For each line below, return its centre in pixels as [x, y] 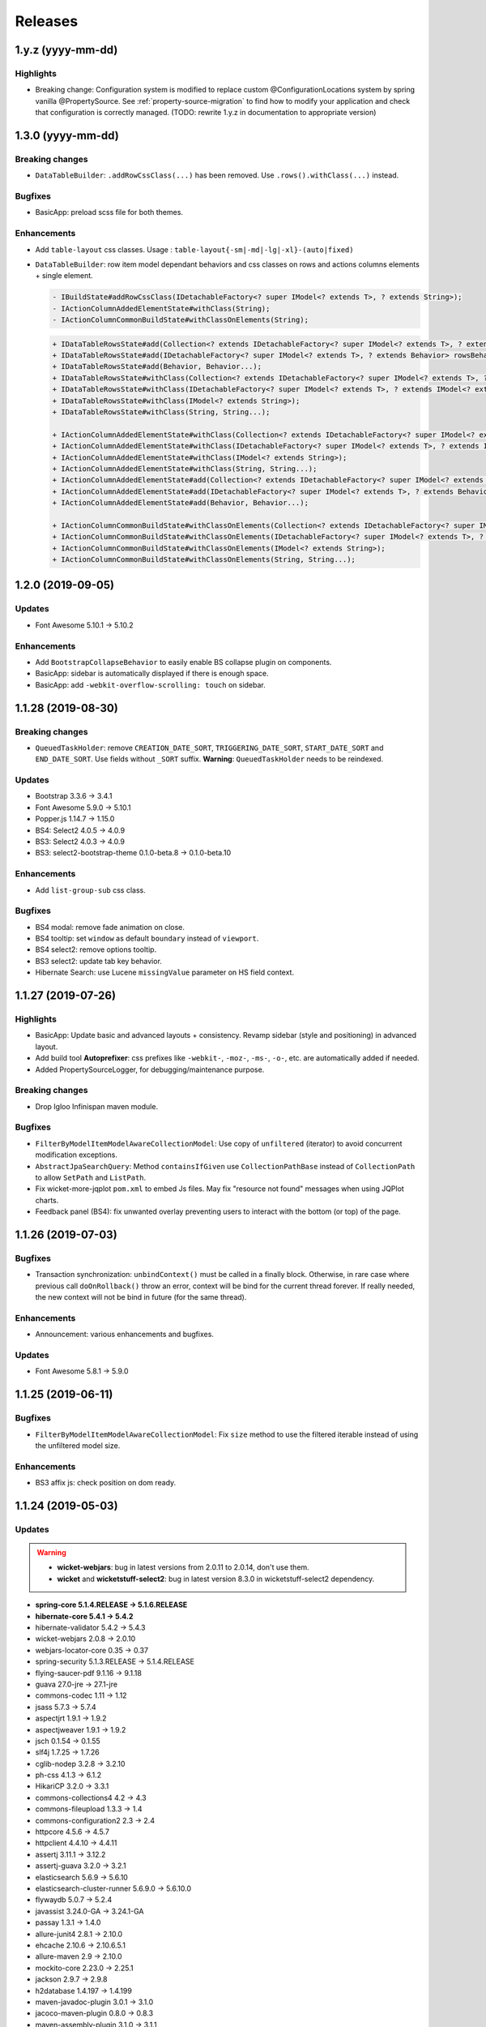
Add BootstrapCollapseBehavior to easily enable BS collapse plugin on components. [183, 662]
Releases [47, 21]
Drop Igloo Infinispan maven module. [96, 1106]
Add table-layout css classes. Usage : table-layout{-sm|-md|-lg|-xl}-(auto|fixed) [194, 249]
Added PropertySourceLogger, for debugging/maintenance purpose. [150, 1069]
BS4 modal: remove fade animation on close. [110, 927]
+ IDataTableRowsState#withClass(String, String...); [161, 412]
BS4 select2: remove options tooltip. [96, 949]
